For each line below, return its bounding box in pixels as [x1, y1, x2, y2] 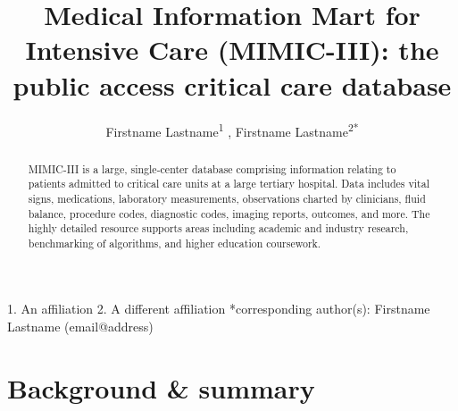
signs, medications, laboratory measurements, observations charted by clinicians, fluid [28, 190, 426, 205]
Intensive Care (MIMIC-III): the [25, 31, 439, 68]
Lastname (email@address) [7, 317, 154, 336]
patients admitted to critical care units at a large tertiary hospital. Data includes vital [28, 176, 429, 191]
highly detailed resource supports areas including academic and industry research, [28, 221, 409, 236]
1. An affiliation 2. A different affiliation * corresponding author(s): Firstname [7, 299, 430, 318]
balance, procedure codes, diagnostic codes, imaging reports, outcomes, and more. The [28, 205, 430, 221]
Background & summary [7, 369, 315, 406]
